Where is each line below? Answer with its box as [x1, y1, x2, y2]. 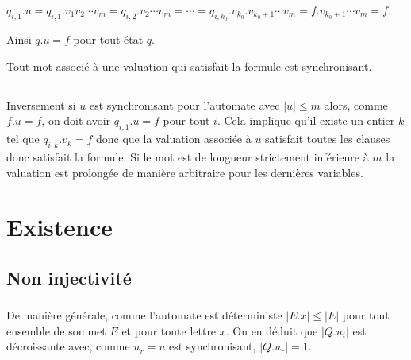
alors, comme [324, 96, 388, 113]
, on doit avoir [41, 112, 111, 129]
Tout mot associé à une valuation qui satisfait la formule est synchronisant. [6, 57, 372, 74]
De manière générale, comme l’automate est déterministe [6, 307, 282, 323]
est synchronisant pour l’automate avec [90, 96, 280, 113]
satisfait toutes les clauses [265, 130, 390, 147]
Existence [6, 211, 113, 243]
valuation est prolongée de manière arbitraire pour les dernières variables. [6, 164, 363, 180]
